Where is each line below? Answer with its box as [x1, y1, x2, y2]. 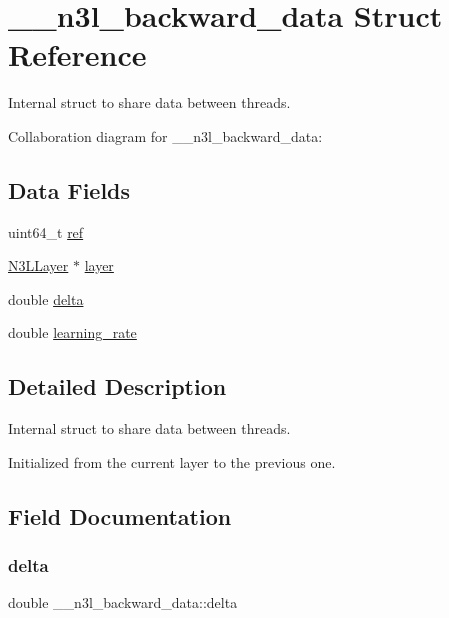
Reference [8, 34, 147, 75]
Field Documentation [8, 500, 232, 531]
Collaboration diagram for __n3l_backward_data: [8, 125, 323, 146]
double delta [8, 288, 84, 309]
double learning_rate [8, 322, 137, 343]
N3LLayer [8, 255, 69, 276]
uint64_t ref [8, 221, 84, 242]
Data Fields [8, 174, 131, 205]
